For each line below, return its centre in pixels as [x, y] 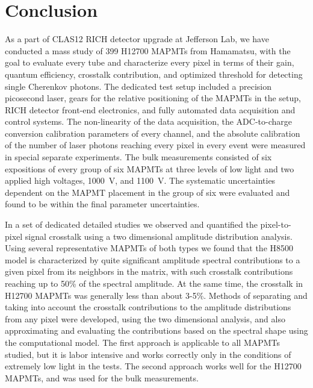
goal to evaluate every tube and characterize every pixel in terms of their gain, [150, 62]
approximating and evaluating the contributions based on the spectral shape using [156, 330]
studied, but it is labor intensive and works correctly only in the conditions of [148, 354]
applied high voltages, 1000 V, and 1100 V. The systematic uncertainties [140, 180]
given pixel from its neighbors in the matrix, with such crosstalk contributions [149, 271]
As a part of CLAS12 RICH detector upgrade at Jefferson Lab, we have [137, 39]
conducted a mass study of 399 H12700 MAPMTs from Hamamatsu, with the [148, 50]
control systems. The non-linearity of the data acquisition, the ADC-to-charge [148, 121]
